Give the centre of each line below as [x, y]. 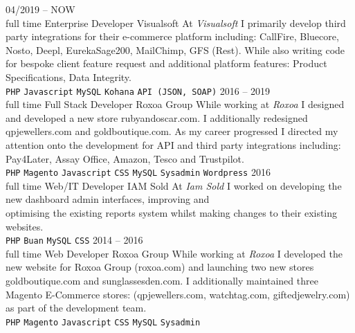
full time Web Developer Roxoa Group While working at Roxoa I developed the [174, 253]
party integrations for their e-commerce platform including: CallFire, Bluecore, [172, 36]
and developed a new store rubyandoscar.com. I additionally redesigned [157, 117]
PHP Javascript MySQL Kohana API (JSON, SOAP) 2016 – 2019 [138, 90]
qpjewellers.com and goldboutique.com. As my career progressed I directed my [172, 131]
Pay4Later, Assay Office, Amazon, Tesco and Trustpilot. [125, 158]
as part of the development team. [76, 308]
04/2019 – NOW [40, 9]
